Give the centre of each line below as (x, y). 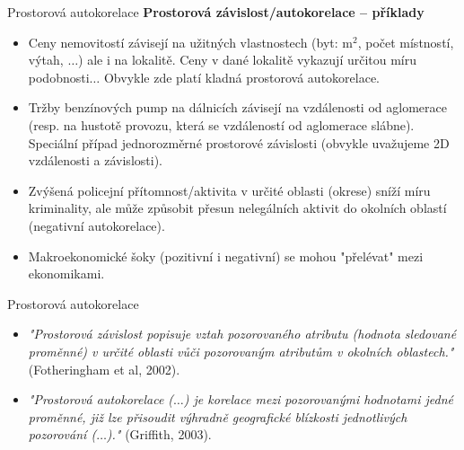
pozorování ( (62, 434)
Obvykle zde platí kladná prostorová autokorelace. (242, 77)
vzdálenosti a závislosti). (95, 160)
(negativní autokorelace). (96, 225)
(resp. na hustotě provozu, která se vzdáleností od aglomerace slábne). (221, 124)
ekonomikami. (66, 274)
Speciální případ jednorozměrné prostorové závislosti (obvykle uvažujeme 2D (239, 142)
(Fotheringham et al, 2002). (104, 369)
